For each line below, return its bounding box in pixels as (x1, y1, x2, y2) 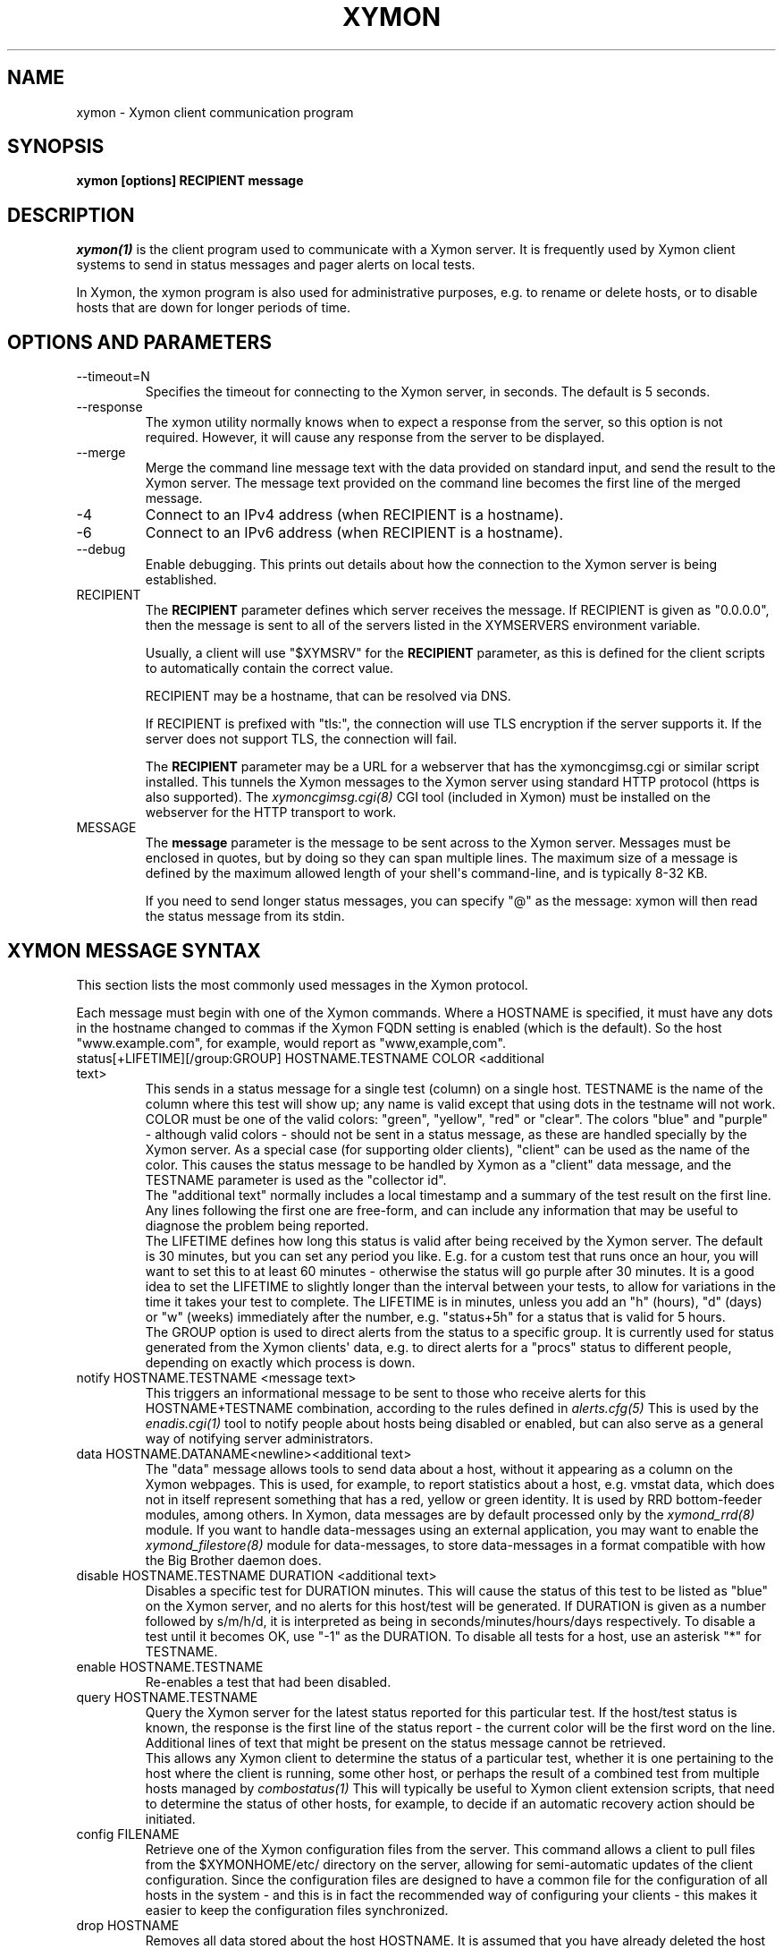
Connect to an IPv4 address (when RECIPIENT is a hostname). (145, 506, 564, 524)
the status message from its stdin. (145, 908, 345, 924)
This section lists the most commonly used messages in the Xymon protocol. (76, 976, 528, 992)
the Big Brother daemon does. (145, 1552, 322, 1568)
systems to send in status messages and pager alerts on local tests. (76, 257, 476, 273)
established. (145, 572, 217, 588)
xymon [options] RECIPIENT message (76, 173, 304, 189)
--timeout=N (76, 369, 150, 385)
